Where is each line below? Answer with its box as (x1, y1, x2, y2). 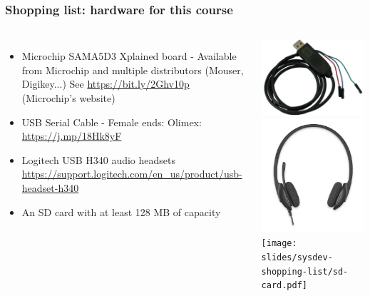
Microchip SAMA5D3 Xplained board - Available (21, 49, 237, 63)
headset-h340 (21, 180, 79, 195)
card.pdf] (261, 280, 307, 291)
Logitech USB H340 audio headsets (21, 152, 175, 167)
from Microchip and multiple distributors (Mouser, (21, 62, 244, 77)
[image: (261, 238, 297, 249)
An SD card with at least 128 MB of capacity (21, 204, 221, 219)
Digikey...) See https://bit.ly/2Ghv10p (21, 76, 190, 91)
